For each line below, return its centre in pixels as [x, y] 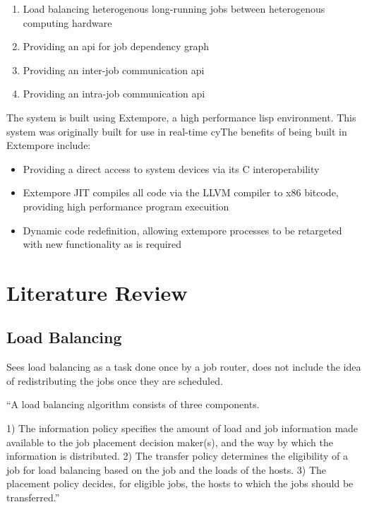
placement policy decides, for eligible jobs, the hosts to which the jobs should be [180, 483]
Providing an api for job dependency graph [116, 46]
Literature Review [97, 292]
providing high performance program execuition [126, 206]
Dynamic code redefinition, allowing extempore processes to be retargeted [182, 230]
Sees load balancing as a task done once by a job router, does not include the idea [184, 367]
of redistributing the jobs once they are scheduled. [115, 380]
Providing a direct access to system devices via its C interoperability [171, 168]
